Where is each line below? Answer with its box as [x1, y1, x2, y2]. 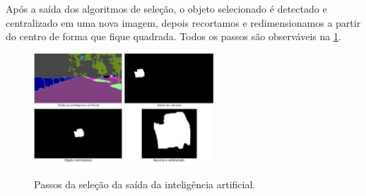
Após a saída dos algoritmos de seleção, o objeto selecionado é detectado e [6, 1, 327, 16]
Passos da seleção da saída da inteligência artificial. [34, 177, 256, 192]
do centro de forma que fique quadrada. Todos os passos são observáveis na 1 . [6, 29, 341, 44]
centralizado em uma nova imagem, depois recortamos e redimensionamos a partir [6, 15, 361, 30]
